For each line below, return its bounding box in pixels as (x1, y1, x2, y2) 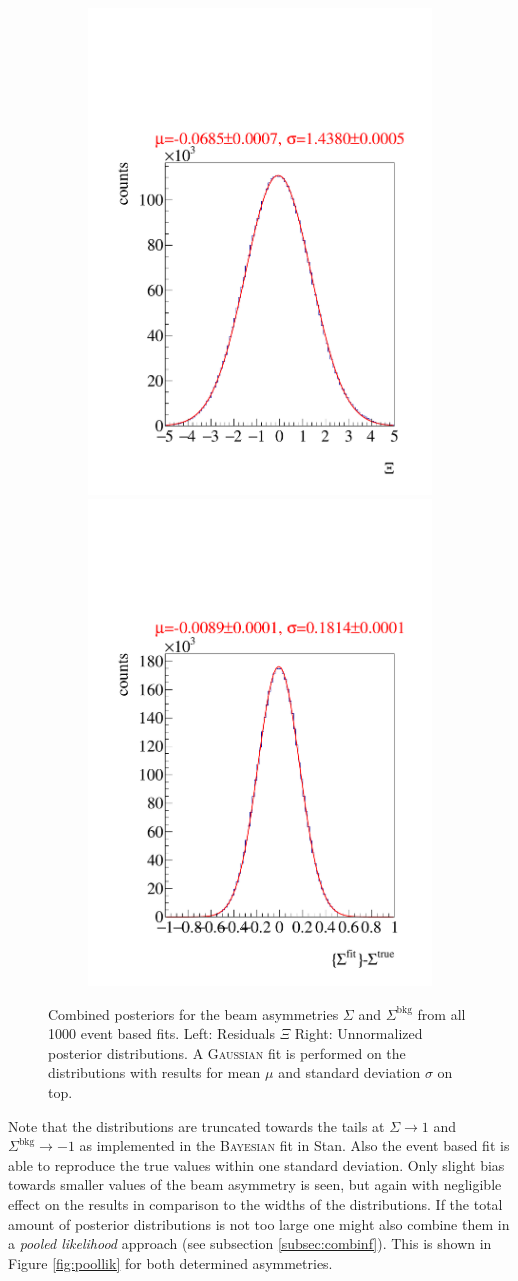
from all (417, 1003, 466, 1024)
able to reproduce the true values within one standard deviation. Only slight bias (8, 1154, 505, 1175)
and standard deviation (278, 1062, 421, 1083)
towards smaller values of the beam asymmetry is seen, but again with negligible (8, 1174, 502, 1195)
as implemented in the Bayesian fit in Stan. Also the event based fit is (79, 1135, 510, 1156)
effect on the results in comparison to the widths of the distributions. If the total (8, 1194, 503, 1214)
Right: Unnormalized (294, 1023, 423, 1044)
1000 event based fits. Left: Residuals (48, 1023, 276, 1044)
